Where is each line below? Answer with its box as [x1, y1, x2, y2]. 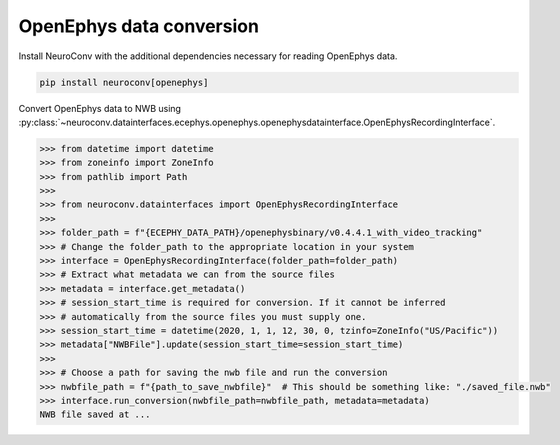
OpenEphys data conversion [18, 15, 260, 37]
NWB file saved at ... [39, 409, 151, 420]
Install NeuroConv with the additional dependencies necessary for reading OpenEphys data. [18, 50, 398, 62]
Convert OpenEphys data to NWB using [18, 102, 182, 114]
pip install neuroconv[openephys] [39, 76, 209, 88]
